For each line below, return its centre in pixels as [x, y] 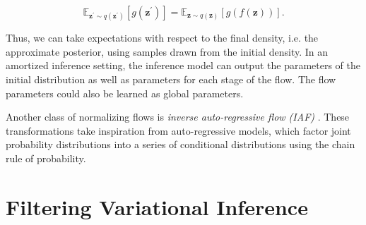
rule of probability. [46, 158]
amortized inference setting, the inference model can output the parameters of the [183, 65]
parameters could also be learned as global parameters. [125, 93]
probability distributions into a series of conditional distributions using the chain [181, 144]
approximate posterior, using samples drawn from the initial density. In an [167, 51]
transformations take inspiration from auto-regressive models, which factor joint [178, 130]
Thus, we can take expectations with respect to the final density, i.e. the [162, 38]
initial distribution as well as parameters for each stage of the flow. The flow [171, 79]
